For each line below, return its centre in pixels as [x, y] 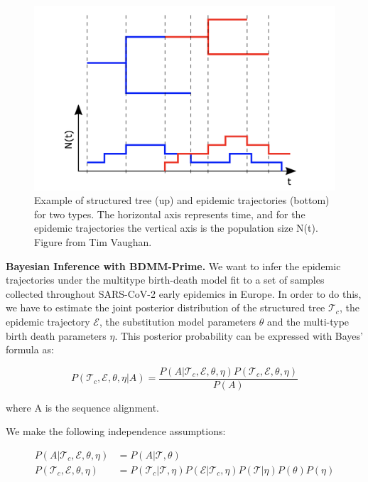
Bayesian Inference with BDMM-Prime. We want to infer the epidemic [173, 266]
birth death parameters [56, 335]
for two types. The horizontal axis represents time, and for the [170, 214]
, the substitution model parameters [177, 321]
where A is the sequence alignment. [82, 407]
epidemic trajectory [48, 321]
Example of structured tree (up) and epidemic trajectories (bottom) [182, 200]
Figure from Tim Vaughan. [93, 241]
